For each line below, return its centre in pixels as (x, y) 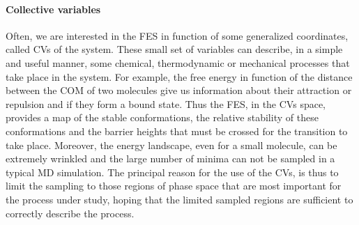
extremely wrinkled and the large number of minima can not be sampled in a (170, 158)
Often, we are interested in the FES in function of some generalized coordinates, (177, 35)
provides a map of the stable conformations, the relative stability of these (162, 117)
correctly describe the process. (70, 213)
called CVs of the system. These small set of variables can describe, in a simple (174, 49)
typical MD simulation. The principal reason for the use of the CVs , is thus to (172, 172)
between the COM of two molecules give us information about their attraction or (179, 90)
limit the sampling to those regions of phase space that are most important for (174, 186)
